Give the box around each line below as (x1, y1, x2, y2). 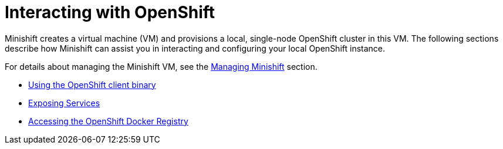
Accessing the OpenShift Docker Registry (28, 116, 188, 126)
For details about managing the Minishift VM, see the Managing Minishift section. (5, 61, 318, 72)
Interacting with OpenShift (5, 2, 215, 22)
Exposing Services (28, 97, 100, 108)
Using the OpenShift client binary (28, 79, 156, 90)
